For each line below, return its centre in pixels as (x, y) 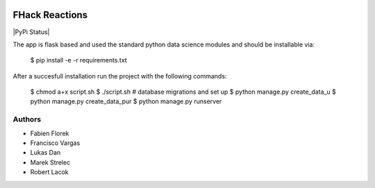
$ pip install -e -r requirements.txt (79, 60)
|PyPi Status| (31, 32)
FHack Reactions (50, 15)
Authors (27, 119)
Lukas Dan (45, 153)
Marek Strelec (50, 162)
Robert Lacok (49, 172)
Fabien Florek (50, 133)
